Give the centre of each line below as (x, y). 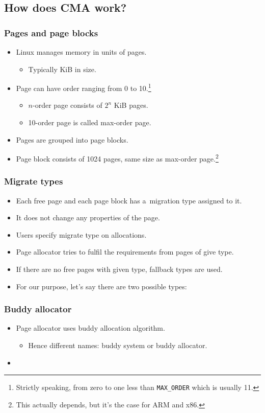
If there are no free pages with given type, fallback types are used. (119, 269)
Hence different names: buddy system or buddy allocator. (118, 345)
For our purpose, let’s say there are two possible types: (101, 286)
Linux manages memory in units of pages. (81, 52)
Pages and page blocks (51, 32)
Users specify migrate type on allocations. (81, 234)
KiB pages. (131, 105)
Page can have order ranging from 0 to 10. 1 (84, 87)
